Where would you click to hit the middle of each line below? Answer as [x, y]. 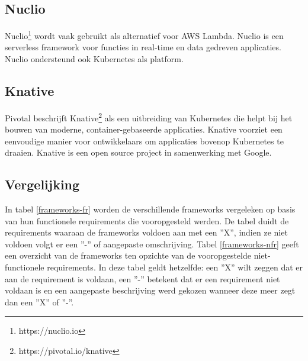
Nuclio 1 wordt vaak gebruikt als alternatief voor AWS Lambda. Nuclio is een [144, 35]
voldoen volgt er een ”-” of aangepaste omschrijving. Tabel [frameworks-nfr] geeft [152, 244]
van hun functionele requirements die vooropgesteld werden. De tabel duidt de [147, 220]
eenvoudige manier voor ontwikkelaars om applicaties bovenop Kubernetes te [144, 141]
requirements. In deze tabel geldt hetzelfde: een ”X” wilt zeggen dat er [175, 267]
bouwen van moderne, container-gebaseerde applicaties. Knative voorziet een [144, 129]
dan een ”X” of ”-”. [39, 302]
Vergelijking [42, 184]
